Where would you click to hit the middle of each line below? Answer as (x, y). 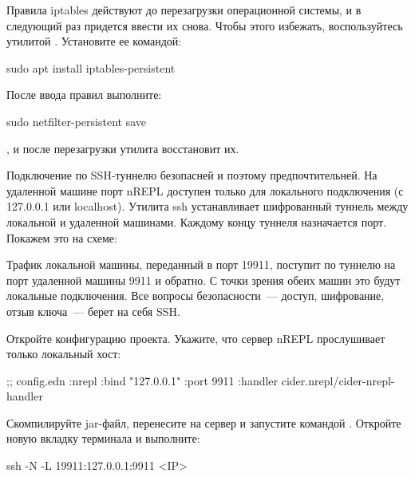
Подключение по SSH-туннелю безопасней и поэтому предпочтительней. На (192, 175)
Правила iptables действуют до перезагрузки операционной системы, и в (184, 10)
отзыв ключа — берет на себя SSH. (93, 311)
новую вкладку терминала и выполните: (103, 438)
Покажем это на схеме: (62, 237)
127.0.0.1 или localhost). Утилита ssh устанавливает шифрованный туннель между (207, 206)
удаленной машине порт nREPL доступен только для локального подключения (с (205, 190)
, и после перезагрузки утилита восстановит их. (123, 148)
